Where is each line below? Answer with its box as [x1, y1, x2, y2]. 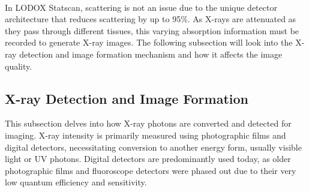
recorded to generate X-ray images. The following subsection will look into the [5, 36, 293, 49]
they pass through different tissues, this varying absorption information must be [5, 24, 299, 37]
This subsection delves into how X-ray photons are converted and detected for [5, 117, 292, 130]
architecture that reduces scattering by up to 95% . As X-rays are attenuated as [5, 13, 296, 25]
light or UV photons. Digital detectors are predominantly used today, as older [5, 152, 291, 165]
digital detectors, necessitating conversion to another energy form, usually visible [5, 140, 302, 153]
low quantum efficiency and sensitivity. [5, 176, 147, 188]
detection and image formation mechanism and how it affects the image [19, 48, 283, 61]
